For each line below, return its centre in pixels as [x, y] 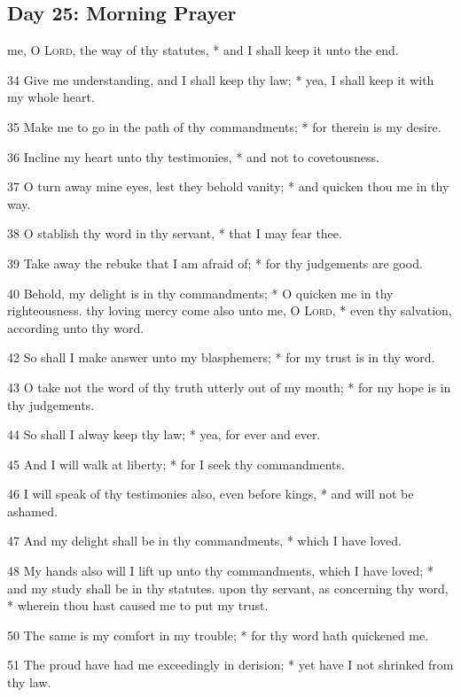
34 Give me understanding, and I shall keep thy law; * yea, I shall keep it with [221, 79]
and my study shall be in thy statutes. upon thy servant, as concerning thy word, [228, 588]
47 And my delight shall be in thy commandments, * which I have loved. [205, 541]
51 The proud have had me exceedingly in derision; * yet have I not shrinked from [230, 665]
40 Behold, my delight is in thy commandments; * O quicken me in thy [200, 293]
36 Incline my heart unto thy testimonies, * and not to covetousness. [193, 156]
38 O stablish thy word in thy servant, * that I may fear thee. [175, 233]
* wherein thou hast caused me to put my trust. [138, 605]
